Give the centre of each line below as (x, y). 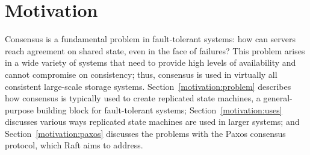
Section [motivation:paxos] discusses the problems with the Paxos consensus (145, 133)
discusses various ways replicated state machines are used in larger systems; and (152, 122)
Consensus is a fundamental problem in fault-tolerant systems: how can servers (150, 39)
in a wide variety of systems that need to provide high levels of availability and (150, 62)
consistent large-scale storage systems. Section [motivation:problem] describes (148, 86)
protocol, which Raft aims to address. (74, 145)
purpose (19, 109)
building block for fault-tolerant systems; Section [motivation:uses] (159, 109)
